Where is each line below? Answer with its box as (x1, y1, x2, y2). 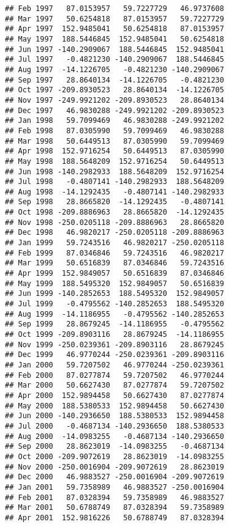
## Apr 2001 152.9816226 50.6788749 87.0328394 (5, 513, 224, 522)
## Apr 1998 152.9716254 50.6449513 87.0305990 (5, 147, 224, 156)
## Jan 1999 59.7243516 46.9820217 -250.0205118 (5, 238, 224, 248)
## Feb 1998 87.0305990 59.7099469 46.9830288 (5, 126, 224, 135)
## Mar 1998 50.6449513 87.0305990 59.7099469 (5, 136, 224, 146)
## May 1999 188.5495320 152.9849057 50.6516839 (5, 279, 224, 288)
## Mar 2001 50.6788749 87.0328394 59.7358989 (5, 503, 224, 512)
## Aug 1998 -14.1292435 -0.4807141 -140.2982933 (5, 187, 224, 196)
